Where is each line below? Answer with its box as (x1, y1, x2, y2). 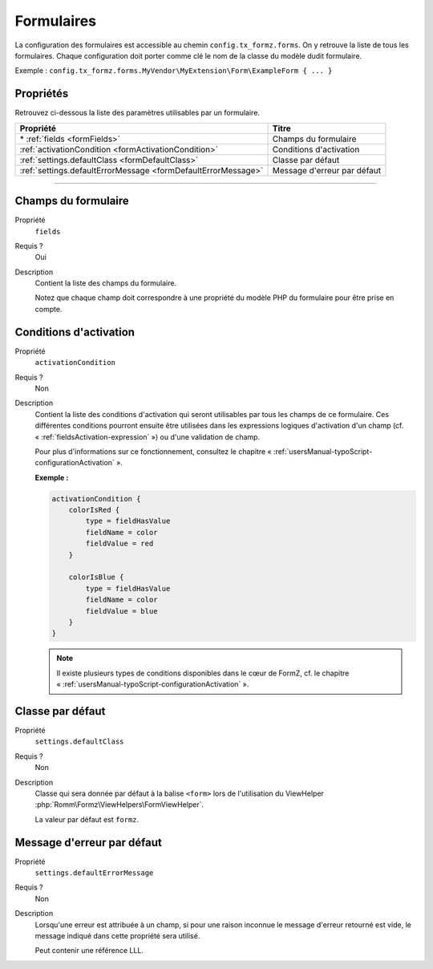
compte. (34, 304, 63, 314)
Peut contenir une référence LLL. (34, 946, 144, 955)
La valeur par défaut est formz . (34, 814, 140, 824)
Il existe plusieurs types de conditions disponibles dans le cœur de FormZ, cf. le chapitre (56, 668, 350, 678)
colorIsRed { (68, 505, 120, 515)
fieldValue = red (85, 539, 154, 549)
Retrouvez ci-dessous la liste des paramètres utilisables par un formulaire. (14, 108, 261, 118)
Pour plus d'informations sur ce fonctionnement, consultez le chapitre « (34, 446, 272, 456)
